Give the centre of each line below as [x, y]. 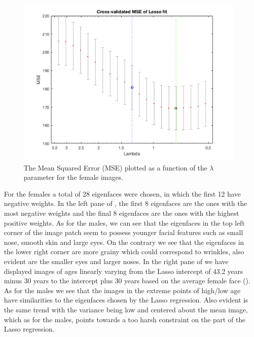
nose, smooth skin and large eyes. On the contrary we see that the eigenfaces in [124, 242]
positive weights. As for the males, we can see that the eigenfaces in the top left [125, 222]
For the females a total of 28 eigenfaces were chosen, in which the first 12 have [123, 193]
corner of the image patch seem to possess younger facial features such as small [124, 232]
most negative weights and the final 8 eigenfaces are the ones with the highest [122, 213]
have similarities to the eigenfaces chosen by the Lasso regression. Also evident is [126, 300]
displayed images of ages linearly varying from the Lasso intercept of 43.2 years [124, 271]
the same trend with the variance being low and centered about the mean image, [126, 309]
